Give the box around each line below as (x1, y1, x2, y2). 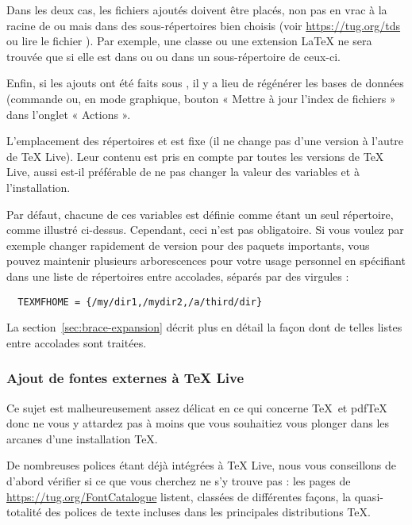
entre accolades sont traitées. (6, 334, 147, 351)
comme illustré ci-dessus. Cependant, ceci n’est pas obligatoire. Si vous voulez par (6, 221, 404, 238)
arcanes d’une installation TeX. (6, 430, 158, 446)
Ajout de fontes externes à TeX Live (6, 368, 245, 388)
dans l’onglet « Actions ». (6, 105, 131, 122)
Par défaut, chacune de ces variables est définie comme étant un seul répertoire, (6, 205, 394, 222)
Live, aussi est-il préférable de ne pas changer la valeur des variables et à (6, 163, 360, 180)
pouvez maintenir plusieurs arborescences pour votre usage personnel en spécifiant (6, 252, 406, 269)
